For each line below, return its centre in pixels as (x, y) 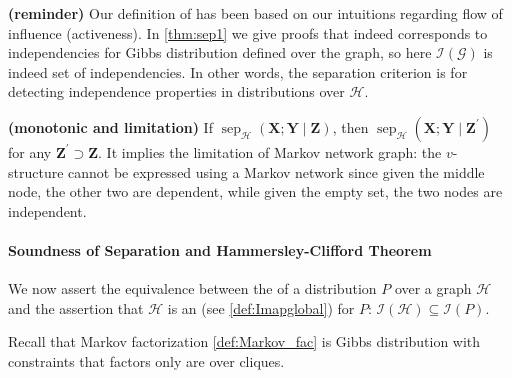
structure (36, 171)
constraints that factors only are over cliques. (146, 360)
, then (350, 126)
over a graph (433, 288)
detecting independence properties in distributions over (176, 91)
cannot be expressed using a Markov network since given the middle (276, 171)
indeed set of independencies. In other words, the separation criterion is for (238, 71)
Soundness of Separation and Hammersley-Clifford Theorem (220, 249)
